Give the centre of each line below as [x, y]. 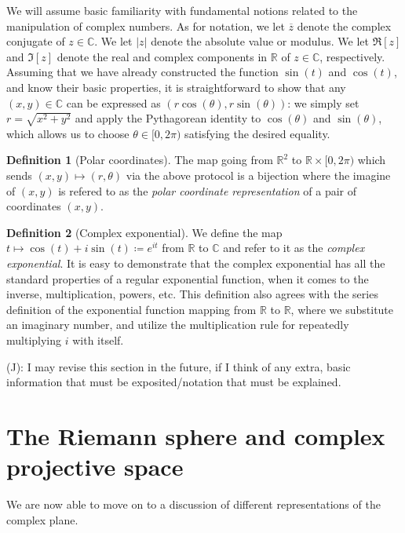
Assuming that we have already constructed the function [142, 72]
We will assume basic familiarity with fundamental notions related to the [182, 10]
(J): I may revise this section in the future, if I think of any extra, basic [179, 366]
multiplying [34, 340]
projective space [95, 467]
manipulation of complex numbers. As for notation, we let [146, 26]
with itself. [98, 340]
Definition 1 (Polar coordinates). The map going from [140, 160]
